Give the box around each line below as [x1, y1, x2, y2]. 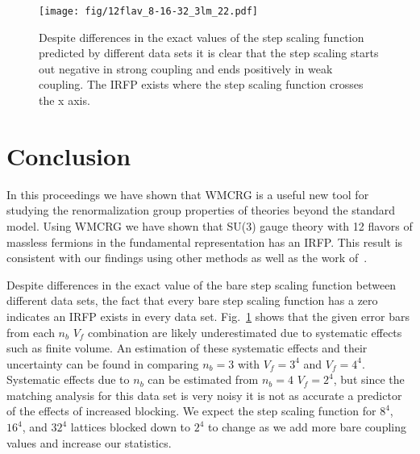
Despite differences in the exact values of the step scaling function [39, 28, 364, 45]
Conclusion [6, 139, 131, 172]
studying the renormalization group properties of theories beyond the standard [6, 202, 396, 219]
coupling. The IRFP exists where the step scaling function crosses [39, 76, 364, 93]
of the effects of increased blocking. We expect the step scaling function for [6, 402, 376, 419]
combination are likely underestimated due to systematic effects [88, 323, 402, 340]
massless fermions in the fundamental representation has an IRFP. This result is [6, 233, 403, 250]
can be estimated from [148, 371, 259, 388]
